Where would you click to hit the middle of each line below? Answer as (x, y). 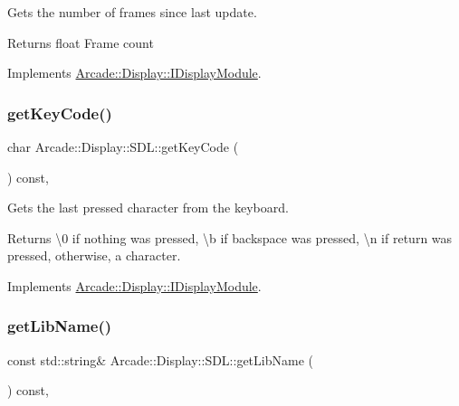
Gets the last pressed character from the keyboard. (148, 208)
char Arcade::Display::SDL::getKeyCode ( (123, 146)
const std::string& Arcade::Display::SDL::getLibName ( (160, 359)
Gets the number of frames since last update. (132, 12)
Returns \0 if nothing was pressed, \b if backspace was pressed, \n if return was (230, 237)
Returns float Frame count (81, 42)
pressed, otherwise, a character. (94, 255)
